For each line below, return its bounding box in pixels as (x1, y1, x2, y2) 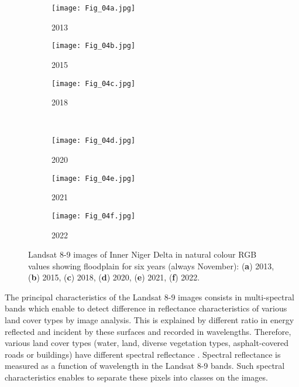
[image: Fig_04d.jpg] (51, 136, 136, 145)
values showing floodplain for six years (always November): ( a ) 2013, (28, 259, 274, 272)
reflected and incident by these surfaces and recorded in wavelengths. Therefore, (5, 325, 291, 337)
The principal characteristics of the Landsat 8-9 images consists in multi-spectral (5, 290, 294, 303)
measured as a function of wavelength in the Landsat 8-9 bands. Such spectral (5, 359, 285, 372)
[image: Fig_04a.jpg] (51, 4, 136, 12)
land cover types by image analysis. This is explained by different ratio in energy (5, 314, 294, 326)
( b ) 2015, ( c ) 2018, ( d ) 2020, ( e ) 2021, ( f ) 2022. (28, 271, 200, 283)
